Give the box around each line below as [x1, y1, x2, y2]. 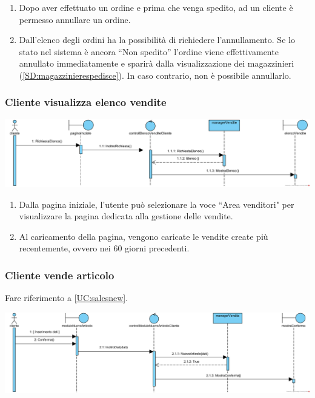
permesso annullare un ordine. [19, 13, 131, 25]
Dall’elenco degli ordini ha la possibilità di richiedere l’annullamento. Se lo [19, 33, 295, 46]
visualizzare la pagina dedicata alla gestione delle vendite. [19, 210, 233, 222]
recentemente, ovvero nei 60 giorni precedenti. [19, 242, 190, 254]
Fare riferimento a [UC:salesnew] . [5, 291, 128, 304]
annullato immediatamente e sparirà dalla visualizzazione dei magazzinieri [19, 57, 294, 70]
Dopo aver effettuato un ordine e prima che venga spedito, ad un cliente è [19, 1, 293, 13]
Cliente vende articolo [5, 267, 114, 282]
